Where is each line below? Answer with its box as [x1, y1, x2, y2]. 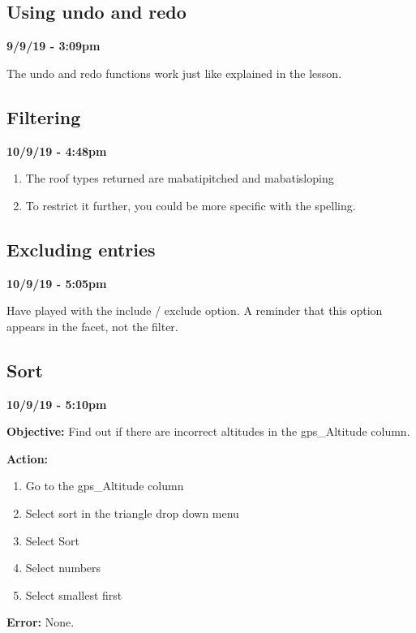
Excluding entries [6, 236, 156, 261]
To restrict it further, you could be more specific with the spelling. [25, 196, 356, 213]
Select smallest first [25, 586, 122, 603]
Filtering [6, 104, 81, 129]
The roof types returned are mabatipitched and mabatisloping [25, 170, 334, 187]
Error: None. [6, 614, 75, 631]
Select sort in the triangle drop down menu [25, 504, 239, 521]
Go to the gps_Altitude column [25, 477, 184, 494]
